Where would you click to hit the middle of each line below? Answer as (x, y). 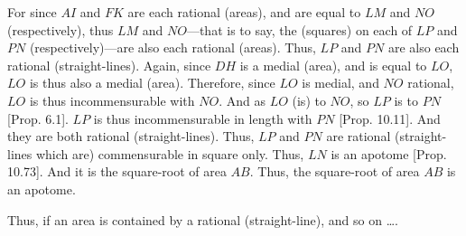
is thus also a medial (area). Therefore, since (152, 83)
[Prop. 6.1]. (38, 118)
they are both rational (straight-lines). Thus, (131, 136)
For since (32, 12)
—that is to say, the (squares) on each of (299, 29)
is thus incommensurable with (112, 100)
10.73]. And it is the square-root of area (117, 171)
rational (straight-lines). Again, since (109, 65)
